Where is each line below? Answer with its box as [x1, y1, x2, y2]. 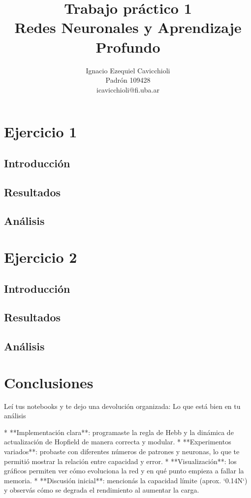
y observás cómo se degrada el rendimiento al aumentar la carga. [4, 485, 199, 495]
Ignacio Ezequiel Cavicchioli [86, 65, 170, 75]
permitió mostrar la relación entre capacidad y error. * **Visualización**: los [4, 456, 237, 466]
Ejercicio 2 [4, 247, 77, 267]
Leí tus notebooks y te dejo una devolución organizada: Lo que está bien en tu [4, 401, 241, 411]
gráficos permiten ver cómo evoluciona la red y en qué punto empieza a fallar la [4, 466, 244, 476]
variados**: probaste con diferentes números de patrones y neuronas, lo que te [4, 446, 240, 457]
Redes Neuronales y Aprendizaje [14, 17, 242, 37]
